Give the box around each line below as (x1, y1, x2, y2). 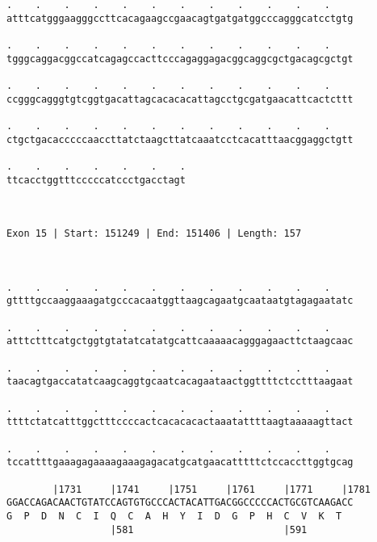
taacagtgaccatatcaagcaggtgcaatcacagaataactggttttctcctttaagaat (6, 376, 354, 388)
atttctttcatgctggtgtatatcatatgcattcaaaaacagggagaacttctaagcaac (6, 335, 354, 347)
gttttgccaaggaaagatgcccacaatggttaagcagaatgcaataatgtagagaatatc (6, 295, 354, 307)
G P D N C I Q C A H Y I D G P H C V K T (6, 510, 342, 522)
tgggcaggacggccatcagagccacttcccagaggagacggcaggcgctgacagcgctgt (6, 53, 354, 65)
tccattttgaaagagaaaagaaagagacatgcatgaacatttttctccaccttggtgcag (6, 456, 354, 468)
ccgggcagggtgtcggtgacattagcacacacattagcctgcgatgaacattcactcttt (6, 93, 354, 105)
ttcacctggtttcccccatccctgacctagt (6, 174, 186, 186)
